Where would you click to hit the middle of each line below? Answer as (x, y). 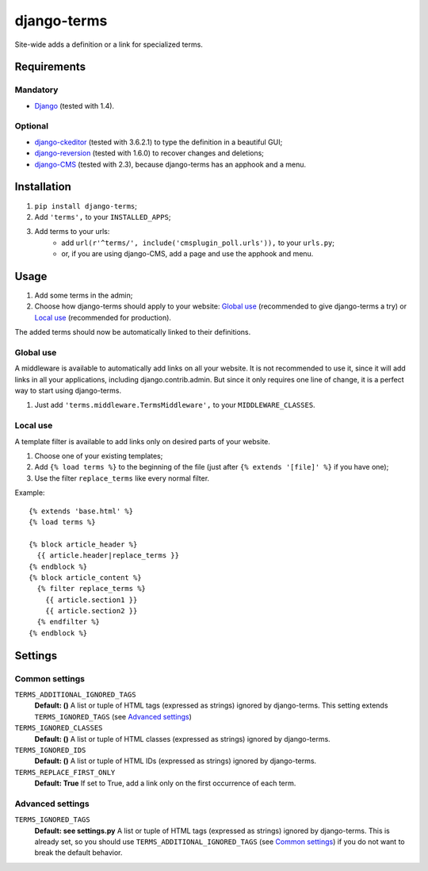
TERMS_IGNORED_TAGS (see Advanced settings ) (113, 716)
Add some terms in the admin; (84, 295)
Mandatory (36, 90)
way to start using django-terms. (68, 391)
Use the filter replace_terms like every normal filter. (122, 478)
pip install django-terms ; (86, 205)
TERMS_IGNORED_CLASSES (59, 728)
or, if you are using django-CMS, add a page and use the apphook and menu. (187, 254)
